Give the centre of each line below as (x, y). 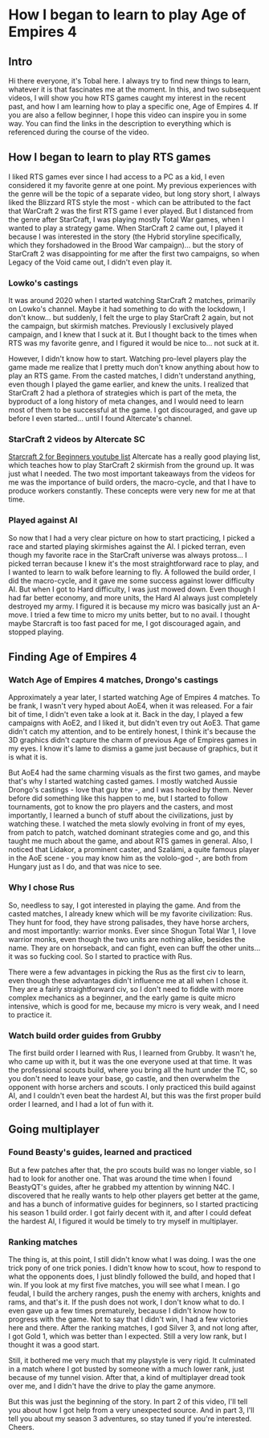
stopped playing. (36, 632)
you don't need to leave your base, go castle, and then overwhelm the (124, 1078)
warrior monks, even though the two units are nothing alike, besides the (127, 939)
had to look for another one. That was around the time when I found (120, 1178)
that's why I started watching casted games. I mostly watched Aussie (123, 781)
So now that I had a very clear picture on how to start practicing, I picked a (132, 538)
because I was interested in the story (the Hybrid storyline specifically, (125, 236)
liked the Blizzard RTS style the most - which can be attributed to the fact (130, 202)
